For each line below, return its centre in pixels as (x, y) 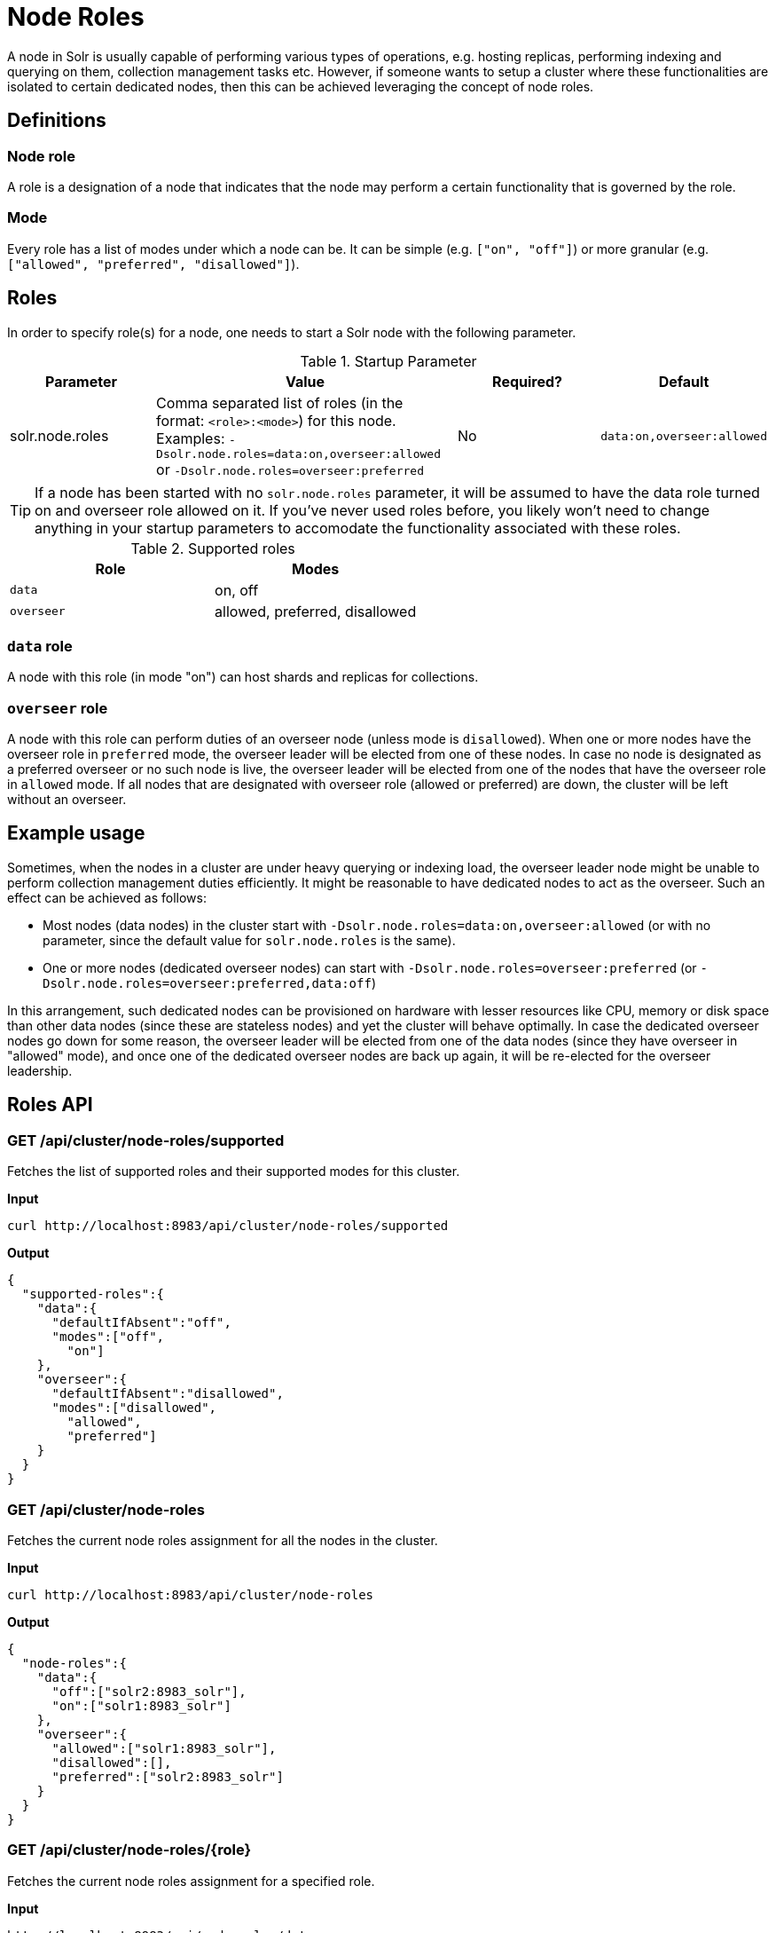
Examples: (191, 438)
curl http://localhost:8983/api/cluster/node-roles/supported (228, 1226)
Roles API (50, 1105)
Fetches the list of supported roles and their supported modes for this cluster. (234, 1172)
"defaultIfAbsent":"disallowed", (168, 1394)
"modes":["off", (108, 1337)
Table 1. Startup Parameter (388, 361)
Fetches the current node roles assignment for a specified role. (191, 1881)
